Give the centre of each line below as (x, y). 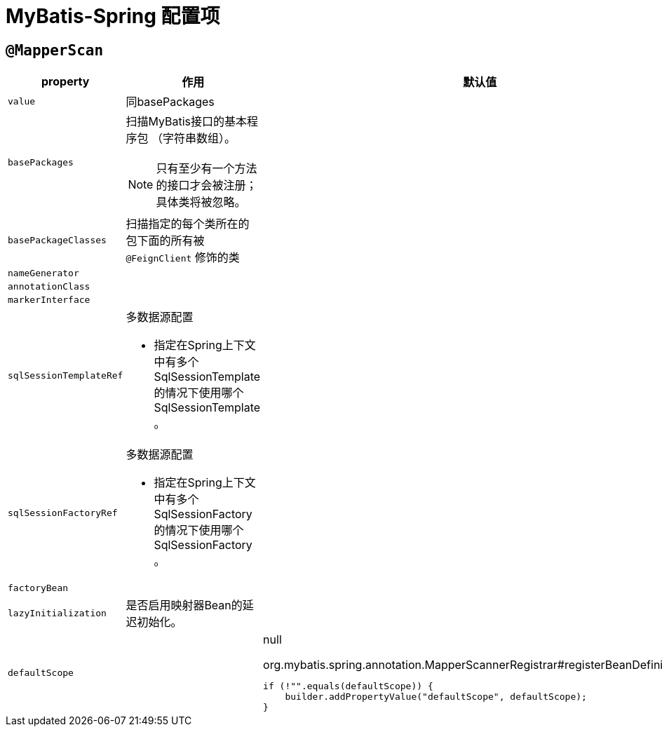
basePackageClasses (57, 240)
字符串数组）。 (199, 138)
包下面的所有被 (165, 241)
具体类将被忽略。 (201, 202)
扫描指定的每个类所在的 (188, 224)
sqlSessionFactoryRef (63, 513)
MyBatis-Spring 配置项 (113, 16)
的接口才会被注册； (207, 185)
